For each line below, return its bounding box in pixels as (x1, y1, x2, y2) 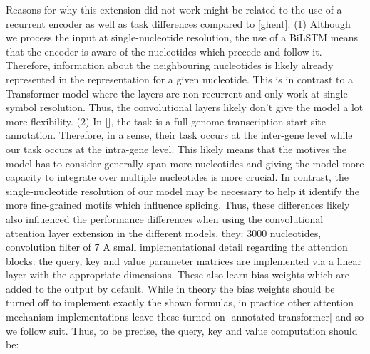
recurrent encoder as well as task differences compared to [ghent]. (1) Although (6, 16, 351, 31)
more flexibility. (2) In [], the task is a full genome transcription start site (6, 113, 326, 128)
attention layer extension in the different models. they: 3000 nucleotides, (6, 225, 322, 240)
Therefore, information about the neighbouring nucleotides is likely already (6, 58, 334, 73)
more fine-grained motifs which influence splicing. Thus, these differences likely (6, 197, 350, 212)
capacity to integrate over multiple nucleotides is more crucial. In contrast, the (6, 170, 349, 184)
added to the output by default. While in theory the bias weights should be (6, 281, 335, 296)
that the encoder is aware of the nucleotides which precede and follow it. (6, 43, 322, 58)
